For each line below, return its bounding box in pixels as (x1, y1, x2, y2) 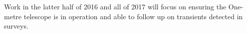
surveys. (4, 21, 28, 31)
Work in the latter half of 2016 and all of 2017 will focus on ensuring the (4, 1, 227, 11)
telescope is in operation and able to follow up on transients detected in (23, 11, 243, 21)
